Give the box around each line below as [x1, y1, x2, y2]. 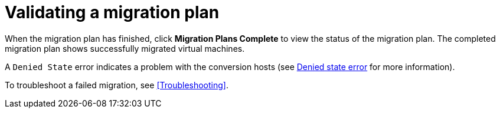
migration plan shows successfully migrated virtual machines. [5, 43, 245, 54]
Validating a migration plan [5, 2, 220, 22]
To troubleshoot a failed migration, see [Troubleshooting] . [5, 79, 228, 90]
